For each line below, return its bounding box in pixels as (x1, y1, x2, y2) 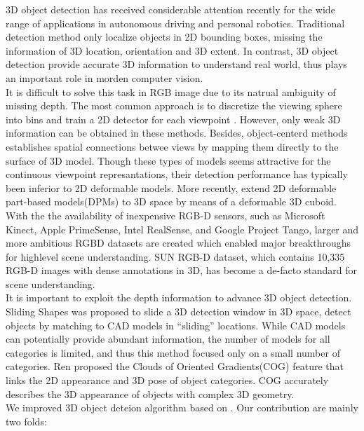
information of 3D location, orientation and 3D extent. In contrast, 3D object (6, 43, 339, 57)
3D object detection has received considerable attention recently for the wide (6, 2, 335, 16)
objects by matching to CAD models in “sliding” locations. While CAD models (6, 317, 346, 332)
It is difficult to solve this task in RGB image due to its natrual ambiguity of (6, 84, 336, 99)
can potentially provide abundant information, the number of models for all (6, 331, 330, 346)
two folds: (6, 413, 47, 428)
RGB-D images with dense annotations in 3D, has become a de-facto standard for (6, 263, 358, 278)
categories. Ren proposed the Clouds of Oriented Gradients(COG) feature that (6, 359, 344, 374)
